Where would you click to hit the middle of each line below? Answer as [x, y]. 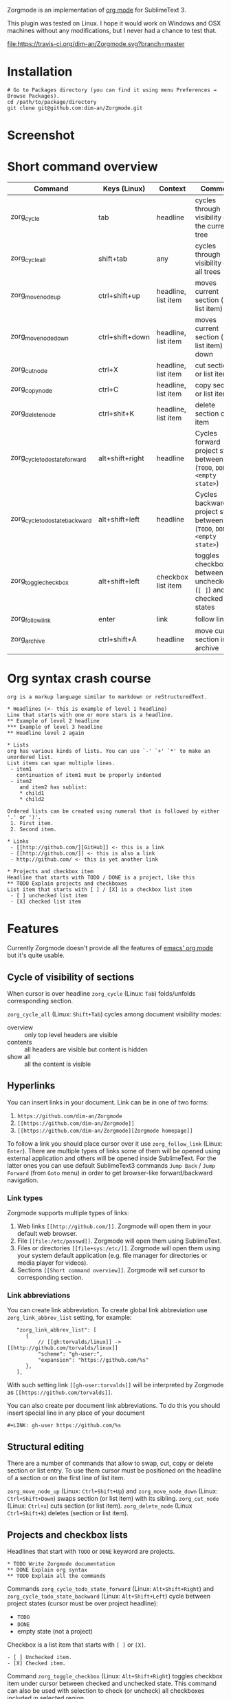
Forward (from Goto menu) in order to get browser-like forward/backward [110, 1173]
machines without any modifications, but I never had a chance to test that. [112, 31]
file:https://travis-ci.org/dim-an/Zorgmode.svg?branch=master [96, 44]
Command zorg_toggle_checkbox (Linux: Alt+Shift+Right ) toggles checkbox [115, 1676]
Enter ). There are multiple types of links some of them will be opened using [114, 1151]
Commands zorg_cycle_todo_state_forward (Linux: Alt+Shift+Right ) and [111, 1588]
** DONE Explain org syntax [47, 1570]
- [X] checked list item [45, 902]
